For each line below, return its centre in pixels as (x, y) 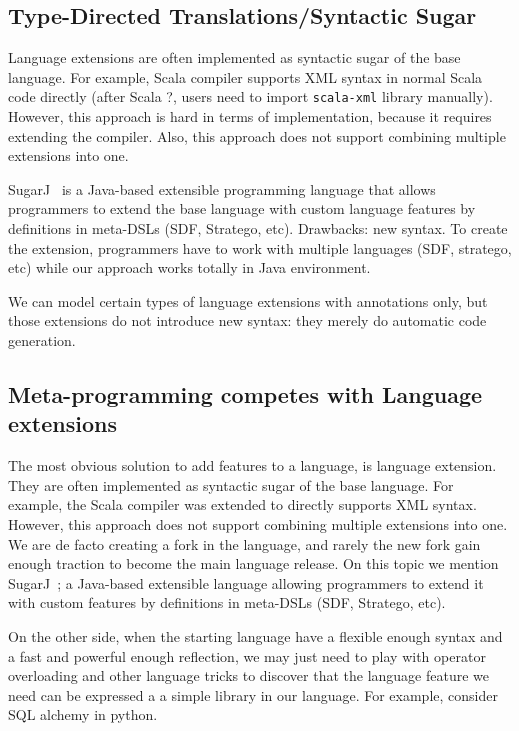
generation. (42, 339)
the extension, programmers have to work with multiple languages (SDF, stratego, (260, 247)
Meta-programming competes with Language (245, 393)
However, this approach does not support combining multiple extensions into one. (258, 523)
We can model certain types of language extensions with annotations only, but (248, 300)
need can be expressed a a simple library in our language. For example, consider (253, 694)
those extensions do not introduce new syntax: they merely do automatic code (247, 320)
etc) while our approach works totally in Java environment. (189, 267)
